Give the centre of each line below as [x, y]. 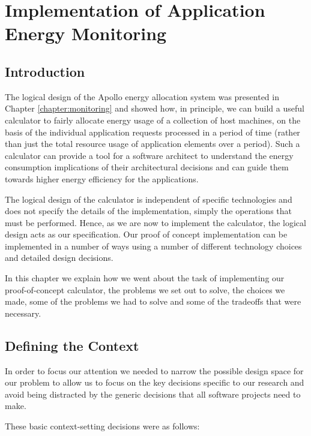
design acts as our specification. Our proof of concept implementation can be [146, 234]
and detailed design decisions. [59, 258]
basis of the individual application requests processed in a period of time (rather [152, 132]
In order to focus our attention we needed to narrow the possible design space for [154, 370]
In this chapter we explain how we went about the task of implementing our [145, 278]
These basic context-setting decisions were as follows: [102, 426]
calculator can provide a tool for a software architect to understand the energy [149, 155]
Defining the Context [72, 345]
